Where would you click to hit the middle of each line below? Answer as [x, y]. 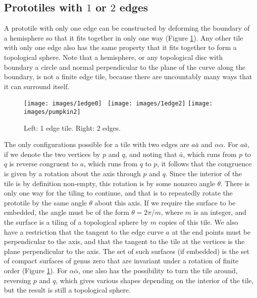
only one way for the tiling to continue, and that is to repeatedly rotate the [118, 193]
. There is [235, 183]
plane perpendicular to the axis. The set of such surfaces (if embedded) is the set [127, 251]
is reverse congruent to [44, 164]
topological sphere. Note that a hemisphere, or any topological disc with [113, 57]
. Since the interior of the [204, 174]
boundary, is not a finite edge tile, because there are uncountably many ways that [128, 76]
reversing [18, 280]
